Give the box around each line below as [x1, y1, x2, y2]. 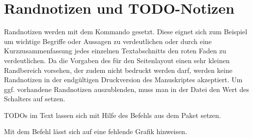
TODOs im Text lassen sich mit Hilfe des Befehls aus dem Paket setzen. [4, 110, 221, 120]
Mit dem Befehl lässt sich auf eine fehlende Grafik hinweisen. [4, 126, 187, 137]
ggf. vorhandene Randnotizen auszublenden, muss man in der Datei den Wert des [4, 84, 249, 94]
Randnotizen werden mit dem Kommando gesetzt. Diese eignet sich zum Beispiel [4, 26, 248, 37]
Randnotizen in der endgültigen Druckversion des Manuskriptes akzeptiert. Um [4, 74, 243, 85]
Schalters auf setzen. [4, 93, 65, 104]
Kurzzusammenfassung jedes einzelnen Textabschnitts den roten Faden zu [4, 46, 226, 56]
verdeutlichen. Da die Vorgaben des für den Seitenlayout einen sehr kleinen [4, 55, 230, 65]
